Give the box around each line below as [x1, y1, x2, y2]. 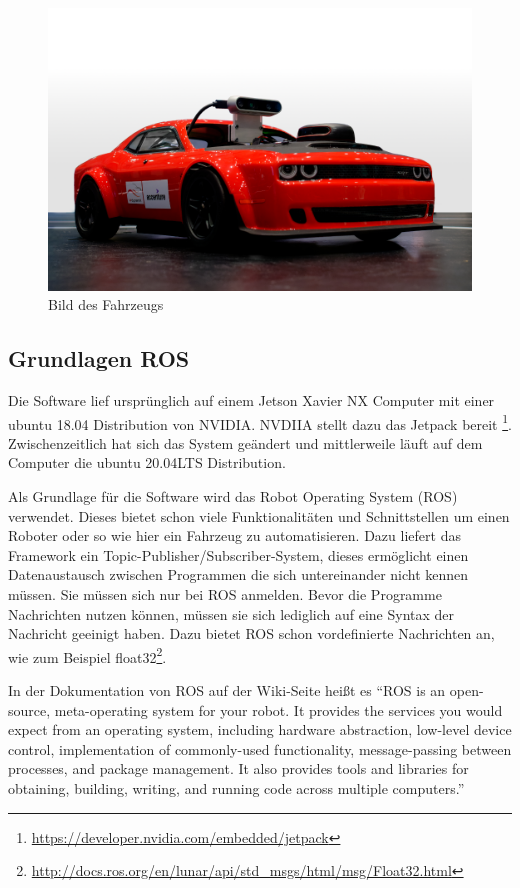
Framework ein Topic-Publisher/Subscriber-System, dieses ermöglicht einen [8, 544, 469, 565]
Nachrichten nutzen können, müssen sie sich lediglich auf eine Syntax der [8, 603, 455, 624]
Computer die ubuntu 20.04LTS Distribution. [8, 452, 286, 473]
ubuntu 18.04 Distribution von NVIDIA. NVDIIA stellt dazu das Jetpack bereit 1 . [8, 410, 512, 434]
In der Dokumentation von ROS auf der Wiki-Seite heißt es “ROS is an [8, 680, 446, 701]
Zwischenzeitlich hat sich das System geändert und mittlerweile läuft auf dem [8, 432, 483, 453]
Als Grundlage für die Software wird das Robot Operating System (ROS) [8, 486, 458, 507]
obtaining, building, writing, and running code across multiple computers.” [8, 778, 465, 799]
